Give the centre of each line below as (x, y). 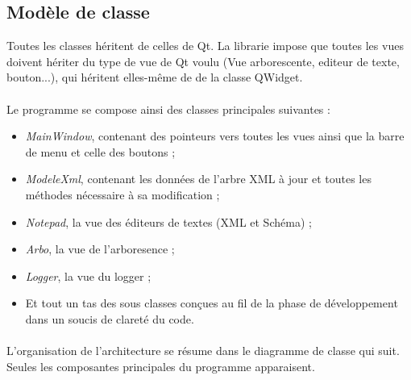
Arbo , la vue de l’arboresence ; (100, 249)
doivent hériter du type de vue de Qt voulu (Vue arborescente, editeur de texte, (203, 61)
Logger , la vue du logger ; (88, 276)
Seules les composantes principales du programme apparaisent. (161, 366)
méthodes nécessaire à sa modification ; (122, 194)
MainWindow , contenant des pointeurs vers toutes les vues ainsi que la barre (215, 136)
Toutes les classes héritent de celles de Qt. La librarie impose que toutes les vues (205, 46)
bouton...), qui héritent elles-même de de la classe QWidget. (155, 77)
